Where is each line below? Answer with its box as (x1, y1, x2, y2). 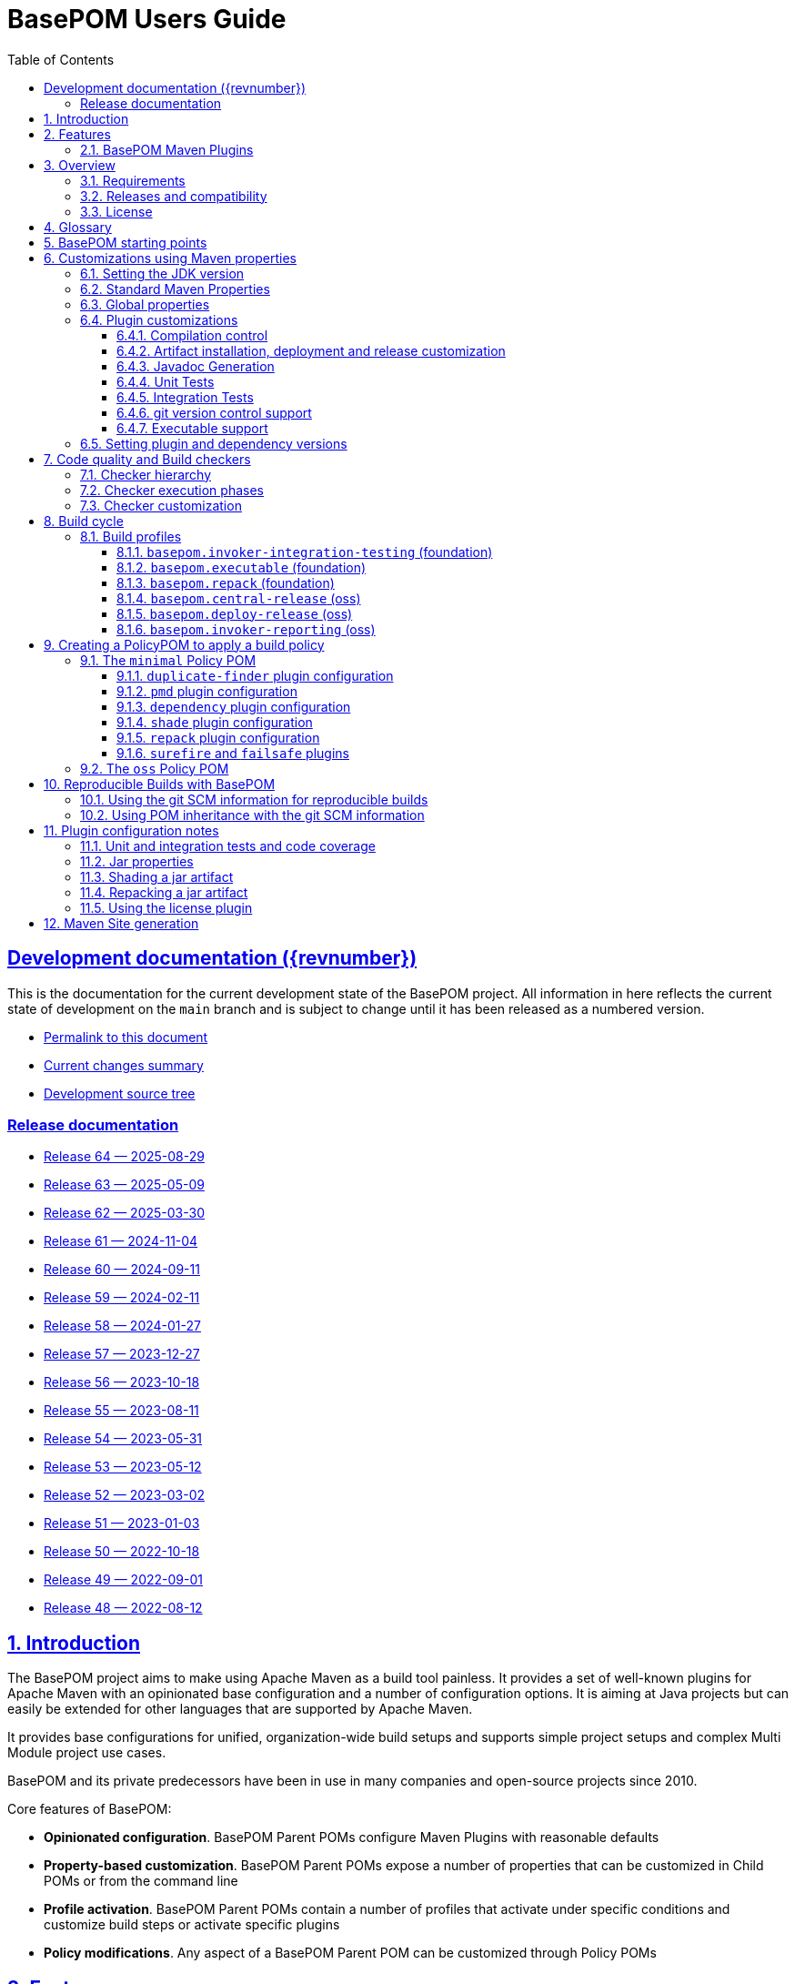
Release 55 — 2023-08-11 (44, 1402, 199, 1419)
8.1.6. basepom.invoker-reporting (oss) (116, 621, 376, 637)
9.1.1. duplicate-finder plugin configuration (116, 667, 394, 683)
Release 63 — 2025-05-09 (44, 1177, 205, 1193)
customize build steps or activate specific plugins (44, 1917, 340, 1933)
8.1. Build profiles (80, 528, 182, 544)
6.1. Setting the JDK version (80, 265, 245, 281)
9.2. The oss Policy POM (80, 760, 229, 776)
